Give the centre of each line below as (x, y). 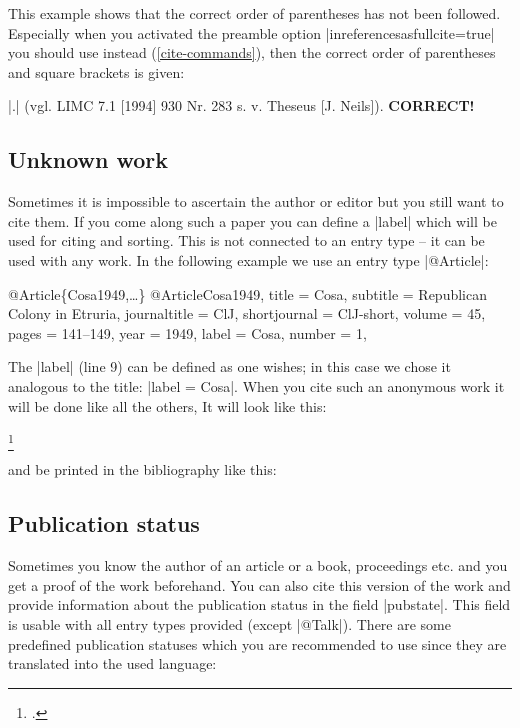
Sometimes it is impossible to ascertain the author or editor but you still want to (256, 201)
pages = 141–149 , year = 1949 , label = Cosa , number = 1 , (187, 332)
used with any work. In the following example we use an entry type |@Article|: (248, 259)
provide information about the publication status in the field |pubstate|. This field (259, 604)
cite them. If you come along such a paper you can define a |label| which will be (252, 220)
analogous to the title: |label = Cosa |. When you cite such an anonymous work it (256, 385)
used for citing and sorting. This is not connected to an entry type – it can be (246, 240)
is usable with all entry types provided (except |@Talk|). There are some (230, 624)
